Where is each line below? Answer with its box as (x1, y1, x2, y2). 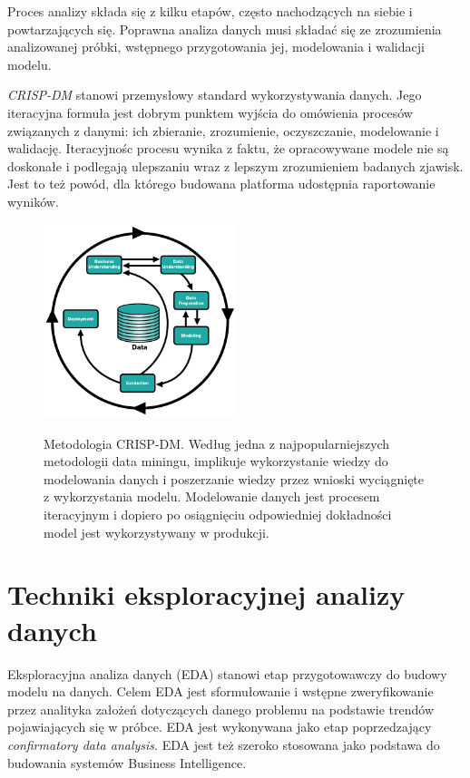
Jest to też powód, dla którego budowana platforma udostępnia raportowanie (7, 174, 436, 193)
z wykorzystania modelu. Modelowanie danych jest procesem (44, 487, 380, 506)
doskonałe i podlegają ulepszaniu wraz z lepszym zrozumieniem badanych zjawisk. (7, 156, 464, 175)
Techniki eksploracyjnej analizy (7, 576, 406, 613)
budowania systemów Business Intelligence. (7, 753, 247, 772)
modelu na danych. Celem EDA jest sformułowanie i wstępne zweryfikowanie (7, 682, 434, 701)
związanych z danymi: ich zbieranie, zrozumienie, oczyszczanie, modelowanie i (7, 121, 439, 140)
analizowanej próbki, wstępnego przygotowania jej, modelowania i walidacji (7, 37, 425, 56)
